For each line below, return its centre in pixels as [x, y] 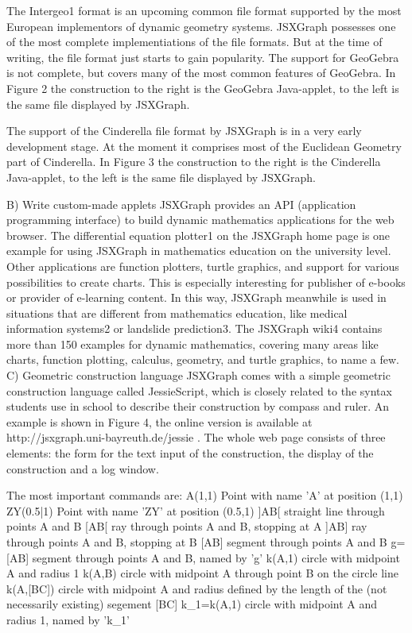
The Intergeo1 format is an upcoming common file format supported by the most [204, 10]
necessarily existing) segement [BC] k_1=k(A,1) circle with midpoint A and [192, 604]
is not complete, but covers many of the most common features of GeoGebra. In [201, 73]
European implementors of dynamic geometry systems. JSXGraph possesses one [201, 26]
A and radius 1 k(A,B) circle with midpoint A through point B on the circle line [202, 573]
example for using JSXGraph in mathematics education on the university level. [199, 251]
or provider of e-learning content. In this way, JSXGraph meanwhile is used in [196, 297]
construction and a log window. [83, 468]
